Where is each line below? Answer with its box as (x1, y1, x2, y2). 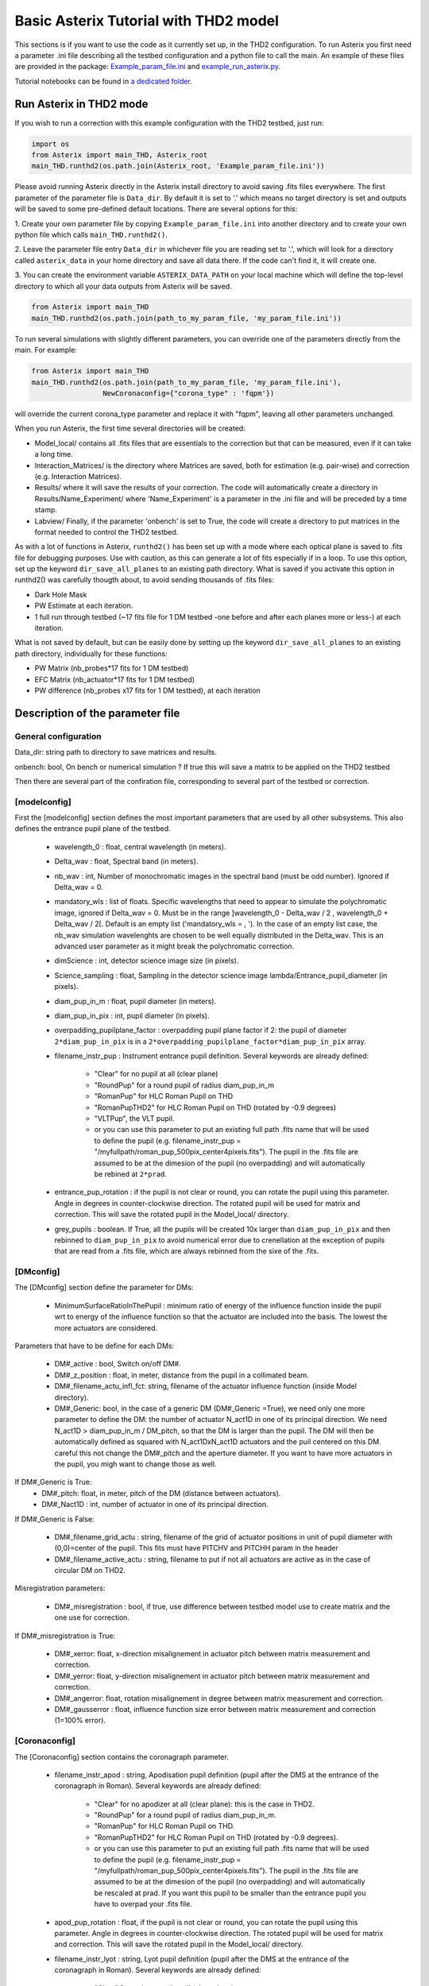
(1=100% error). (54, 1716, 106, 1725)
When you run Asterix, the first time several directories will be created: (14, 423, 245, 433)
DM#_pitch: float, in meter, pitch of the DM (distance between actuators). (41, 1488, 281, 1497)
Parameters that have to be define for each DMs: (14, 1341, 175, 1350)
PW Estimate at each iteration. (34, 601, 133, 611)
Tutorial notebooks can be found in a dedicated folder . (14, 76, 192, 86)
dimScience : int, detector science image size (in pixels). (54, 956, 239, 965)
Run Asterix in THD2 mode (14, 97, 149, 110)
